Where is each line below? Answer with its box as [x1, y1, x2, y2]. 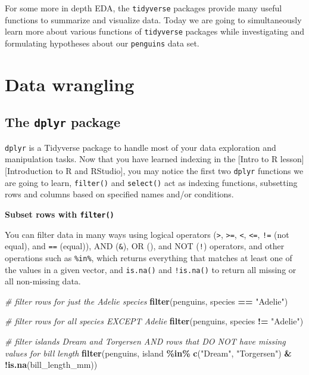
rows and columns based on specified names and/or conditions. [5, 188, 234, 200]
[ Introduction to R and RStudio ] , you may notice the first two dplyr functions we [5, 164, 304, 176]
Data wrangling [5, 72, 135, 96]
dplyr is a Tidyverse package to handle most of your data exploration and [5, 141, 276, 153]
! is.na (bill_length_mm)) [5, 358, 98, 371]
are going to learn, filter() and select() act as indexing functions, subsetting [5, 176, 298, 188]
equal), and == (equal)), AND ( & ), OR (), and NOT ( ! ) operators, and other [5, 240, 285, 252]
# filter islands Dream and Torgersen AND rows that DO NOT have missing [5, 334, 286, 347]
